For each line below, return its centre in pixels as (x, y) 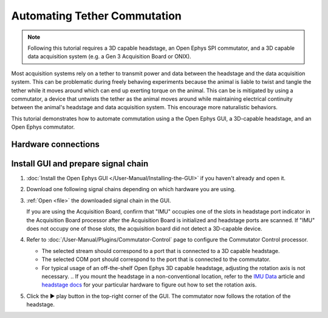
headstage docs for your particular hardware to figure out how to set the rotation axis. (149, 285)
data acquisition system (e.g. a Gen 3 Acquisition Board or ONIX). (109, 56)
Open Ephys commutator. (43, 127)
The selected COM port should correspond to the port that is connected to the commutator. (156, 259)
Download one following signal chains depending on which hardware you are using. (131, 189)
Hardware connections (56, 144)
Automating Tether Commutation (97, 16)
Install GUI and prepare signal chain (80, 164)
